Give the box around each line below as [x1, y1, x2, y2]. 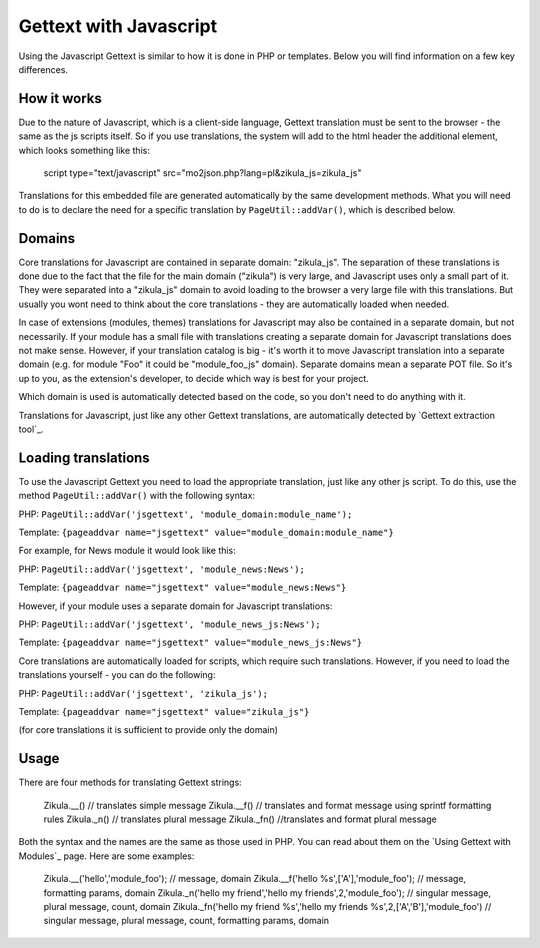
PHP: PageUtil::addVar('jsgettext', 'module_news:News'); [18, 563, 305, 575]
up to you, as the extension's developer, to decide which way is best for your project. [18, 372, 369, 384]
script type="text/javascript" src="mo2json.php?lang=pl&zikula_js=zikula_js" [43, 167, 362, 179]
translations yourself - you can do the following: [18, 669, 216, 681]
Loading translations [18, 449, 150, 466]
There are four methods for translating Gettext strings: [18, 776, 242, 789]
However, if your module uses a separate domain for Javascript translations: [18, 600, 333, 612]
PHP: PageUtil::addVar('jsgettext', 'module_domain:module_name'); [18, 508, 353, 520]
